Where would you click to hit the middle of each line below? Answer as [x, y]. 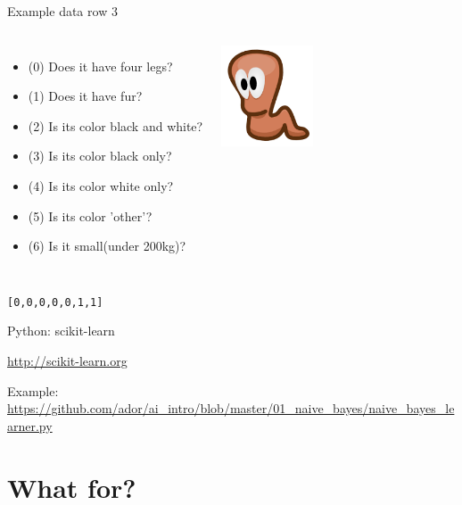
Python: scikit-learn [61, 331]
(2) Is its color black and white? [115, 125]
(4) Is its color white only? [101, 185]
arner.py [30, 425]
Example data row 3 [62, 11]
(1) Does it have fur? [85, 96]
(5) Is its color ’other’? [90, 215]
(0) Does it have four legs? [100, 66]
